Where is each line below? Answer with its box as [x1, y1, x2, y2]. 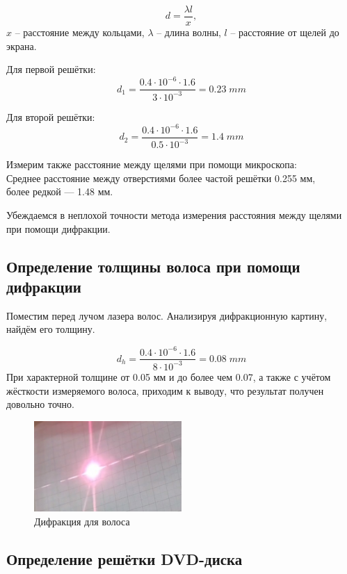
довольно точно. [6, 397, 74, 411]
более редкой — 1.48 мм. [6, 184, 113, 199]
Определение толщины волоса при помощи [6, 255, 300, 277]
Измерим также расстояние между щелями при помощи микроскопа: [6, 157, 297, 172]
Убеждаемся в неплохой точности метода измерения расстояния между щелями [6, 208, 342, 222]
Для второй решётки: [6, 109, 95, 124]
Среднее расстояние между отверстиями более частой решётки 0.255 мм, [6, 170, 316, 185]
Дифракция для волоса [34, 514, 130, 528]
